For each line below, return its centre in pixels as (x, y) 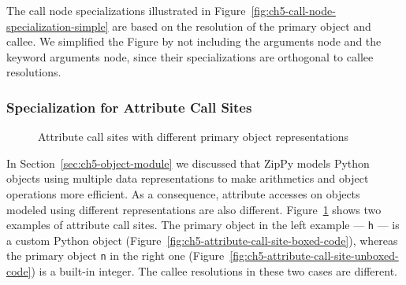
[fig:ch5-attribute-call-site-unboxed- (314, 255)
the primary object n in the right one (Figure (115, 255)
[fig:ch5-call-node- (293, 10)
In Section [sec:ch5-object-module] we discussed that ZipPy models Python (188, 163)
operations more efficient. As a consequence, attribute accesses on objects (183, 193)
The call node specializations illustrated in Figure (126, 10)
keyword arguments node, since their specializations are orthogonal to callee (190, 56)
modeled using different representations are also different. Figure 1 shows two (194, 209)
